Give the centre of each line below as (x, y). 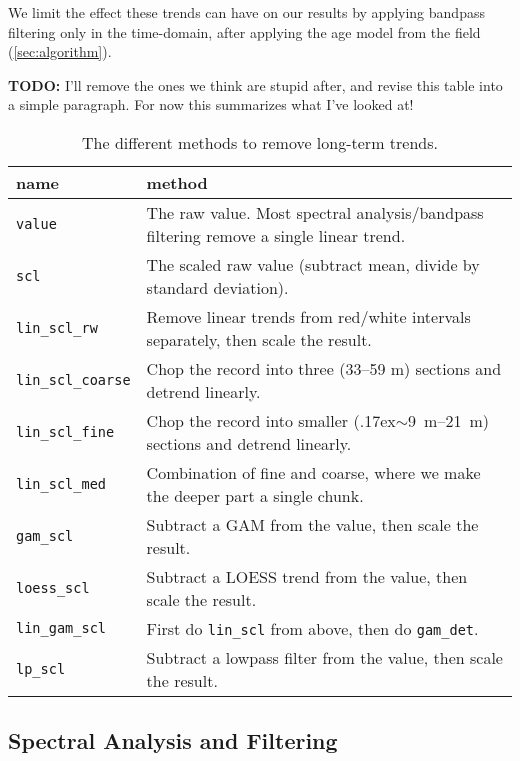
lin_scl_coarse (73, 379)
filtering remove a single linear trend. (276, 235)
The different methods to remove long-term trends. (260, 142)
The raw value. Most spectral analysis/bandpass (315, 212)
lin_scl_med (61, 483)
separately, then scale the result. (259, 339)
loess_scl (53, 587)
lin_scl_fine (65, 431)
